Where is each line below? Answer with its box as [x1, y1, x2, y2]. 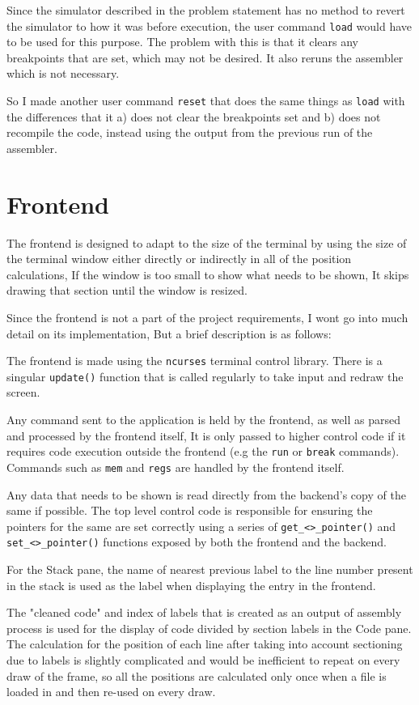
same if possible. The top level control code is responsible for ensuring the [6, 502, 373, 519]
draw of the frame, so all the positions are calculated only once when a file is [6, 667, 387, 684]
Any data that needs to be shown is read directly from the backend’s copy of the [6, 486, 406, 503]
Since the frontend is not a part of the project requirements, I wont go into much [6, 308, 408, 325]
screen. [6, 384, 40, 401]
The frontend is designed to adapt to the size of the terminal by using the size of [6, 234, 407, 251]
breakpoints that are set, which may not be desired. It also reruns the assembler [6, 49, 404, 66]
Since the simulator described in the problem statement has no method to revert [6, 2, 405, 18]
